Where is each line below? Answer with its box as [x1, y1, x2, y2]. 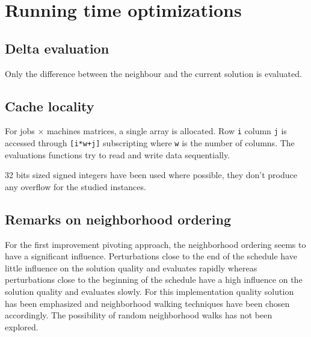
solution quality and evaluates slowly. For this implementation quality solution [5, 285, 294, 298]
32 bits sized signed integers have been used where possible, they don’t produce [5, 168, 297, 181]
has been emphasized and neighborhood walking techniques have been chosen [5, 297, 290, 309]
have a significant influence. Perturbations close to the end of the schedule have [5, 250, 297, 262]
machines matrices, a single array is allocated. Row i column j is [46, 125, 287, 137]
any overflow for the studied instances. [5, 180, 146, 193]
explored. [5, 320, 38, 333]
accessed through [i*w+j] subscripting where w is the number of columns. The [5, 137, 295, 149]
